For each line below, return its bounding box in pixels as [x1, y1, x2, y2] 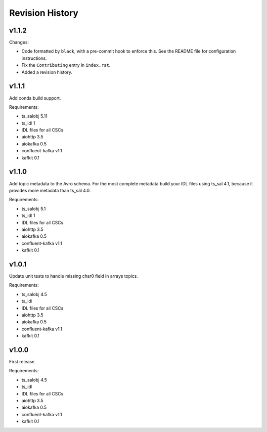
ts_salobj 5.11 [21, 113, 48, 119]
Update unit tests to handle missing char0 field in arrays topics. [9, 273, 138, 279]
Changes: [9, 40, 29, 45]
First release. [9, 359, 36, 365]
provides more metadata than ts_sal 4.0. [9, 187, 91, 193]
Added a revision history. [21, 69, 73, 75]
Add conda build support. [9, 95, 61, 101]
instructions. [21, 55, 47, 61]
